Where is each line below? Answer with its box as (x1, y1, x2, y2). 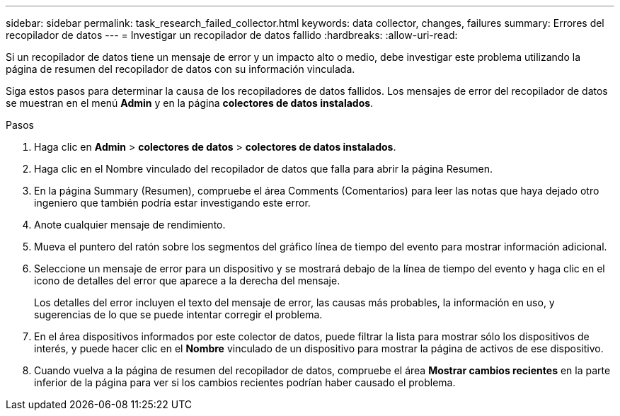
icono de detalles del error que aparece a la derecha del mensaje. (34, 275, 340, 287)
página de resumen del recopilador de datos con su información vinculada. (6, 63, 355, 75)
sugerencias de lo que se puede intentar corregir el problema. (34, 308, 323, 320)
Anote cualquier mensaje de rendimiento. (34, 219, 226, 231)
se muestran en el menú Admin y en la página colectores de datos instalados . (6, 97, 374, 109)
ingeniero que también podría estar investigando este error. (34, 197, 311, 209)
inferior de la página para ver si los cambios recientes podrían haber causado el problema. (34, 376, 456, 388)
